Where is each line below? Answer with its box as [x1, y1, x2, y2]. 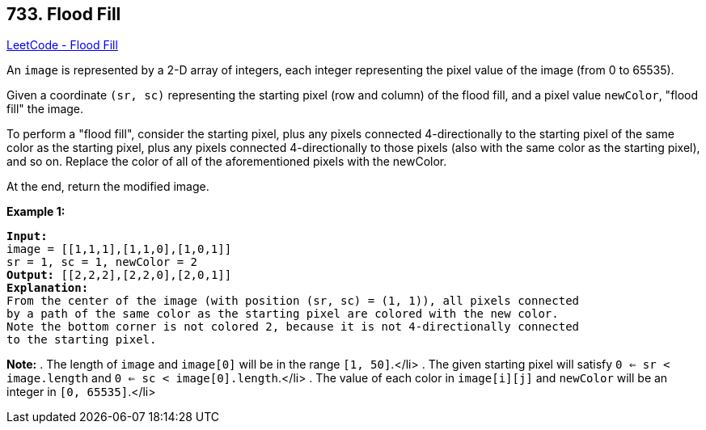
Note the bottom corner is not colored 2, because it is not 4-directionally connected [6, 320, 580, 334]
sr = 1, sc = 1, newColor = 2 [6, 255, 198, 269]
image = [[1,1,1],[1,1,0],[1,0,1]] [6, 242, 232, 256]
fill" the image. [6, 102, 84, 116]
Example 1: [6, 204, 66, 219]
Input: [6, 230, 48, 243]
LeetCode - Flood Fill [6, 38, 118, 53]
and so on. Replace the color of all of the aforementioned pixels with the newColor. [6, 154, 447, 169]
